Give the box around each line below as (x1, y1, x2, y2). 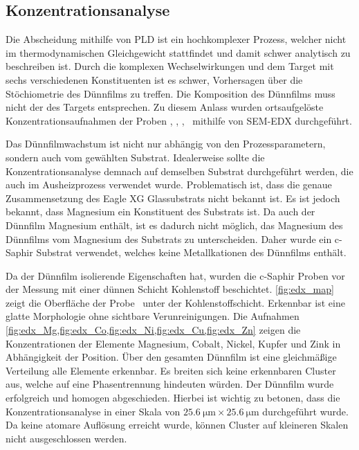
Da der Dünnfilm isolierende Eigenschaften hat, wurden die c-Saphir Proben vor (6, 268, 345, 282)
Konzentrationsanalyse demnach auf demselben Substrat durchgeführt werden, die (6, 163, 353, 178)
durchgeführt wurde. (262, 404, 349, 418)
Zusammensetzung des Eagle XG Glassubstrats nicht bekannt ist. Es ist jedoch (6, 190, 340, 205)
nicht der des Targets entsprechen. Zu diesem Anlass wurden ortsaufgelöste (6, 100, 324, 114)
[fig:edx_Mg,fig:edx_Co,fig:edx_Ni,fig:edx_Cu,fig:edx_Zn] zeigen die (6, 323, 301, 337)
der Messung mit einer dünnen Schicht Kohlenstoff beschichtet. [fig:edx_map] (6, 282, 334, 296)
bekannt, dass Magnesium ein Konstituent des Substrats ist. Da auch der (6, 204, 315, 219)
